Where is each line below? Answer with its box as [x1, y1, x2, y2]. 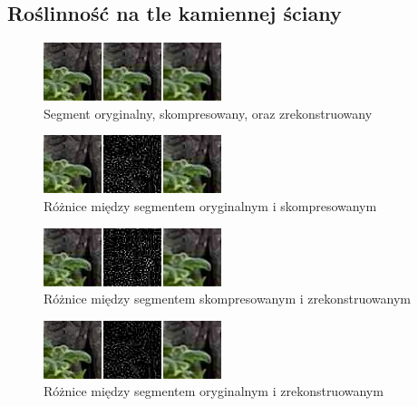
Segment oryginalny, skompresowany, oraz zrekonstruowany [44, 103, 373, 122]
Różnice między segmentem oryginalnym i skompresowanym [44, 196, 377, 215]
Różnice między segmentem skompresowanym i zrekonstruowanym [44, 289, 411, 308]
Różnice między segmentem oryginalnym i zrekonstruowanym [44, 382, 384, 401]
